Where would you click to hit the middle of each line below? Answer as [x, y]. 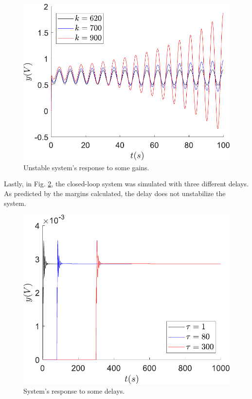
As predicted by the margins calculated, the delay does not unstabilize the [115, 193]
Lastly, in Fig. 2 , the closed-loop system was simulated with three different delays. [126, 184]
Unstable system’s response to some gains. [86, 167]
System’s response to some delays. [74, 390]
